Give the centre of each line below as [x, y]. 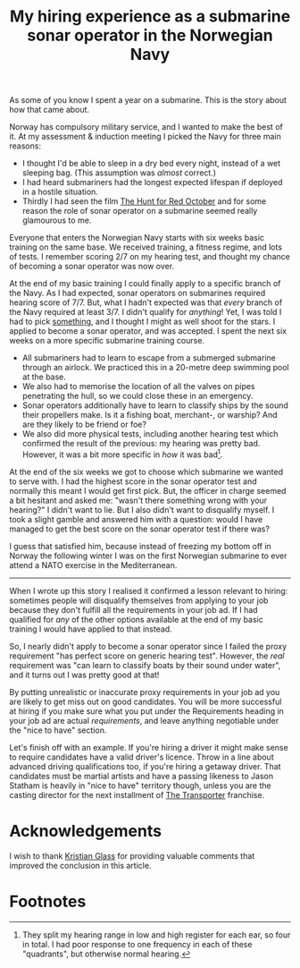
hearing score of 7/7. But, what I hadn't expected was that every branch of [146, 302]
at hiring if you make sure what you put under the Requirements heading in [146, 711]
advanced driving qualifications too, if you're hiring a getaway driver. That [145, 766]
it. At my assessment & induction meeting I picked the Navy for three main [145, 137]
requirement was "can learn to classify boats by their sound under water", [145, 665]
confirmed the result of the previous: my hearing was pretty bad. [141, 444]
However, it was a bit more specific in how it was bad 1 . [122, 454]
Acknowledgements [86, 832]
